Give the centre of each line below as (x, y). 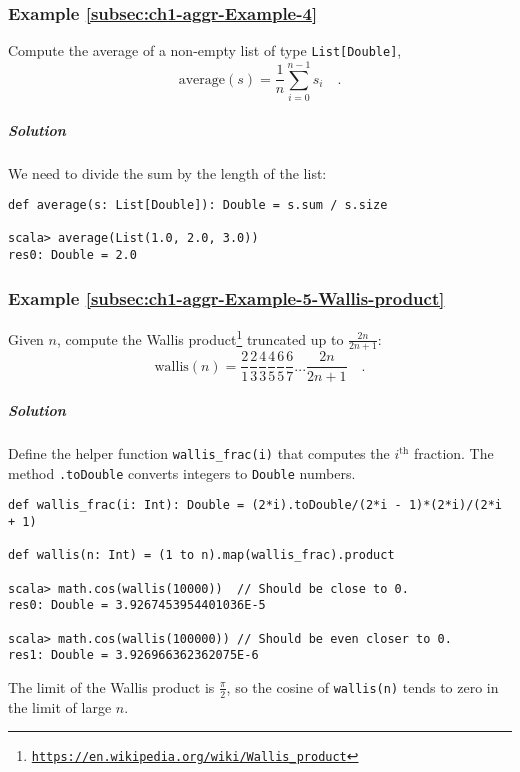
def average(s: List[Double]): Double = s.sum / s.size (198, 205)
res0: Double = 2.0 (72, 255)
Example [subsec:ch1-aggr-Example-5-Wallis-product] (226, 297)
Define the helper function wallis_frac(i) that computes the (199, 453)
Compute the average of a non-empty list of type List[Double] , (205, 50)
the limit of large (60, 706)
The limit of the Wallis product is (111, 686)
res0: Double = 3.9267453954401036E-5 (137, 605)
